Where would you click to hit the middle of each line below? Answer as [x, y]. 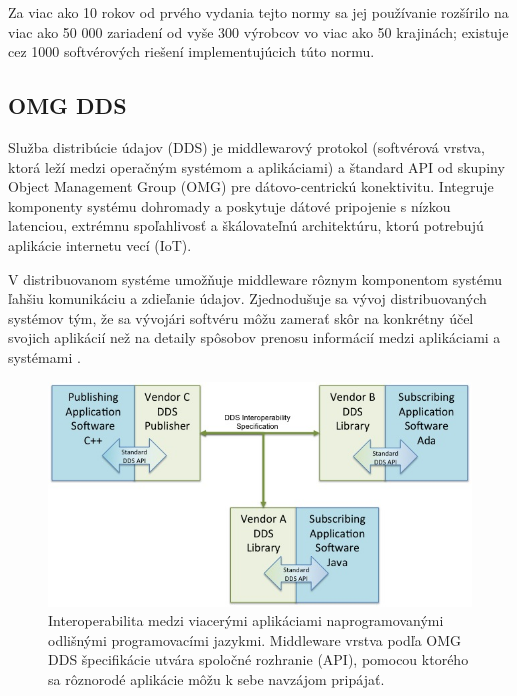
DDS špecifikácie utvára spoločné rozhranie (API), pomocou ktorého [258, 659]
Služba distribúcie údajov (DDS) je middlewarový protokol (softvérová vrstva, [246, 146]
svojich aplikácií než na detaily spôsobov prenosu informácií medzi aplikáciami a [254, 337]
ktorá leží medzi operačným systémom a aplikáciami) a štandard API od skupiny [256, 166]
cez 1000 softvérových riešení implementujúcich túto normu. [191, 51]
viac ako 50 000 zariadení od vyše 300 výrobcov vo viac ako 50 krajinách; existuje [258, 31]
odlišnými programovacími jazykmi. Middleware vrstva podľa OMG [255, 639]
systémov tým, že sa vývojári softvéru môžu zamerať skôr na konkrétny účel [241, 317]
